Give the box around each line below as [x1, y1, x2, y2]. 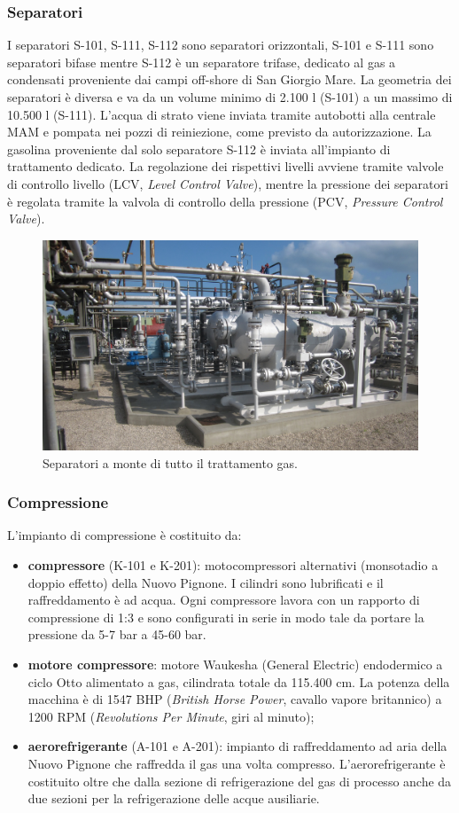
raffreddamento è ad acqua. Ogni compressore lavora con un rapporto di [27, 590, 420, 609]
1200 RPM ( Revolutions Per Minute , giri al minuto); [27, 707, 315, 725]
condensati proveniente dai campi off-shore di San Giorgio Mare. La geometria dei [7, 70, 452, 89]
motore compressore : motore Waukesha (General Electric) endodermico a [27, 654, 443, 673]
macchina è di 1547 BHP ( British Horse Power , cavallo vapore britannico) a [27, 690, 442, 708]
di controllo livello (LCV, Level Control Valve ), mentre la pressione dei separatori [7, 174, 448, 192]
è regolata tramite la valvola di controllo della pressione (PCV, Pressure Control [7, 192, 443, 210]
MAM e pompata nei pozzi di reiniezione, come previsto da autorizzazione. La [7, 122, 432, 141]
